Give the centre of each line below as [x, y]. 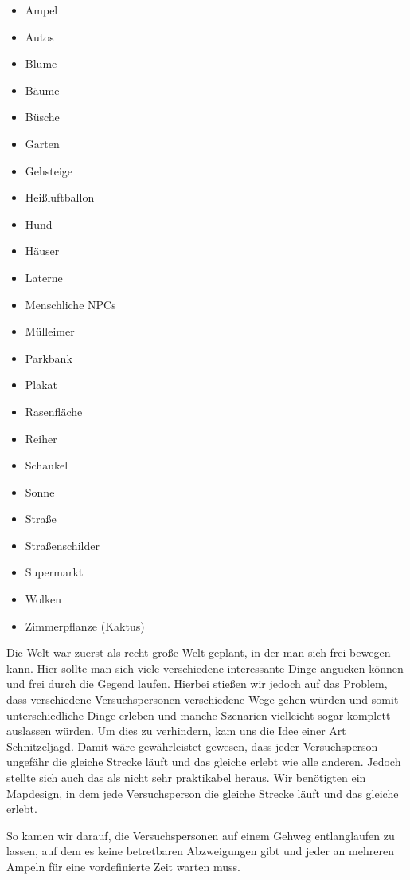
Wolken [43, 599]
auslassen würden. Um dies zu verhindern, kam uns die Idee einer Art [176, 731]
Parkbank [49, 357]
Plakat [41, 385]
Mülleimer [50, 331]
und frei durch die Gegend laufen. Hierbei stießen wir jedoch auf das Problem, [197, 684]
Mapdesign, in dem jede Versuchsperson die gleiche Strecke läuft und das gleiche [203, 793]
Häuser [42, 251]
